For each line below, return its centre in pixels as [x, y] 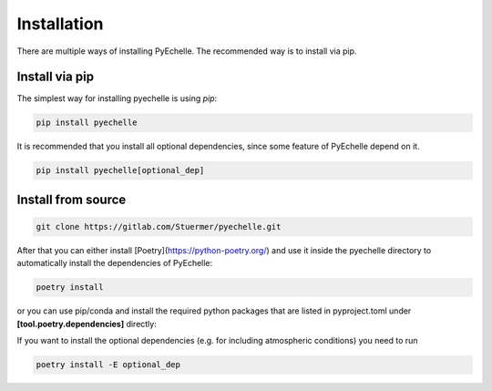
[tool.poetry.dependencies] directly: [87, 324]
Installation [60, 24]
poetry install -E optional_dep [108, 365]
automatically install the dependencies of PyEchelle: [115, 263]
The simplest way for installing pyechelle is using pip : [117, 98]
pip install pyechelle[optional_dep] [120, 170]
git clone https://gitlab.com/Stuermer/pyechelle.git [159, 226]
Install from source [72, 199]
